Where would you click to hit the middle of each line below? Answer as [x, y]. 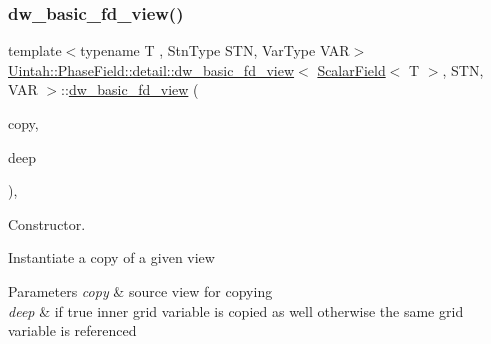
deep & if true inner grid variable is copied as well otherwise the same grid [236, 310]
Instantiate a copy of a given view [111, 257]
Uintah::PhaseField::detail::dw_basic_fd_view [151, 69]
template [35, 50]
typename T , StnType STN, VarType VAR [215, 50]
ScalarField [351, 69]
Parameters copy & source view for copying [140, 290]
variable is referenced [72, 330]
